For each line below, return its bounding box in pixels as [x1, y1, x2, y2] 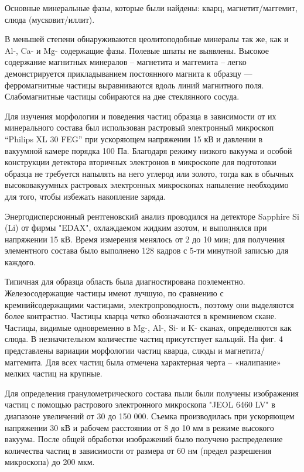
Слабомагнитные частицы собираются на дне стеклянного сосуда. [5, 90, 240, 102]
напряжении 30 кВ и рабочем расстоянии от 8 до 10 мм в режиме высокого [5, 421, 274, 433]
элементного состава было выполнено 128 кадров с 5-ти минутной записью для [5, 244, 289, 256]
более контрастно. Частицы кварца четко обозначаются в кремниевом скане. [5, 310, 276, 322]
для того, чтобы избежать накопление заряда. [5, 190, 166, 202]
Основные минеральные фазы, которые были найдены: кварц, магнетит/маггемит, [5, 2, 298, 13]
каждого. [5, 255, 36, 268]
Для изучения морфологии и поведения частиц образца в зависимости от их [5, 110, 276, 122]
